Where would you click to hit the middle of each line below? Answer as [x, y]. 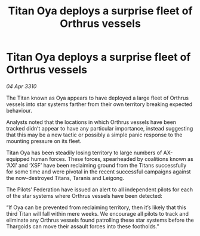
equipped [18, 159]
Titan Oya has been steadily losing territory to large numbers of [84, 153]
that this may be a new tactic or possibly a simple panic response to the [94, 135]
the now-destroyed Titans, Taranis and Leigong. [65, 178]
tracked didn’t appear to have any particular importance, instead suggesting [100, 128]
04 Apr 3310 [21, 86]
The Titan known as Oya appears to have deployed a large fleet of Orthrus [98, 98]
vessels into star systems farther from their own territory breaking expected [99, 104]
